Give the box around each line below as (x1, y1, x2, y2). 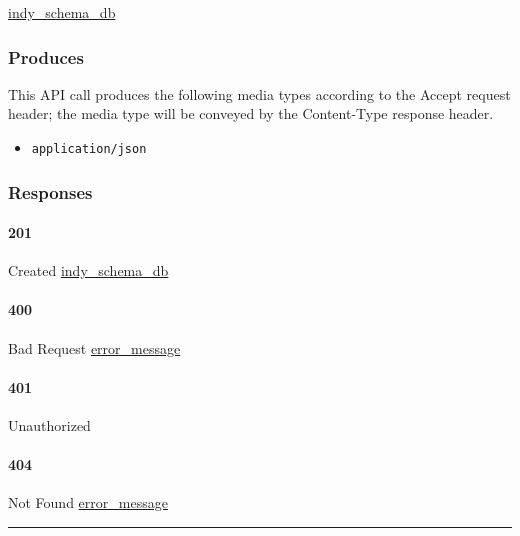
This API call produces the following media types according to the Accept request (8, 83, 511, 104)
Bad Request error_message (8, 337, 181, 358)
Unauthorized (8, 415, 91, 436)
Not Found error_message (8, 492, 168, 513)
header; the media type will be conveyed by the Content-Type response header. (8, 103, 494, 124)
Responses (8, 179, 93, 204)
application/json (31, 142, 147, 156)
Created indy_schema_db (8, 260, 169, 281)
